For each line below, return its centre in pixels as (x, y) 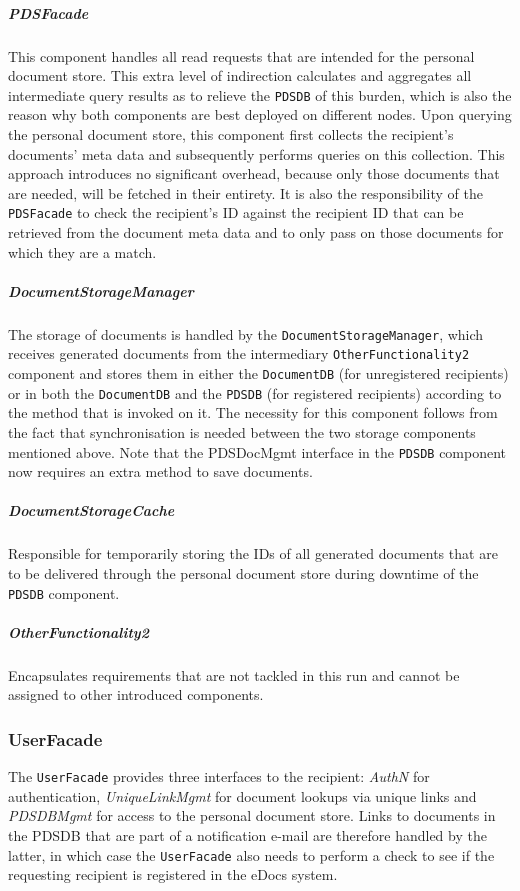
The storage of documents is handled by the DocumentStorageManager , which (246, 333)
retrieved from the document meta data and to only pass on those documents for (256, 232)
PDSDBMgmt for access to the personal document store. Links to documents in (252, 815)
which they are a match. (82, 251)
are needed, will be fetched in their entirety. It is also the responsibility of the (245, 192)
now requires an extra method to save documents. (160, 471)
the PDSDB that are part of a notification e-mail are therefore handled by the (247, 835)
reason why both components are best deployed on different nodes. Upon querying (260, 114)
